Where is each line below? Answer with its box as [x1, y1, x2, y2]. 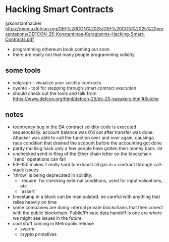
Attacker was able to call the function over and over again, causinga [12, 134, 154, 140]
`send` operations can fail [12, 156, 66, 162]
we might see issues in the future [12, 215, 82, 221]
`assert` [20, 188, 36, 194]
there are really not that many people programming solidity [12, 52, 135, 58]
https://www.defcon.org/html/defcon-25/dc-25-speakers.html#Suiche [12, 95, 159, 102]
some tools [5, 66, 41, 75]
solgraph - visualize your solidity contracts [12, 79, 101, 85]
